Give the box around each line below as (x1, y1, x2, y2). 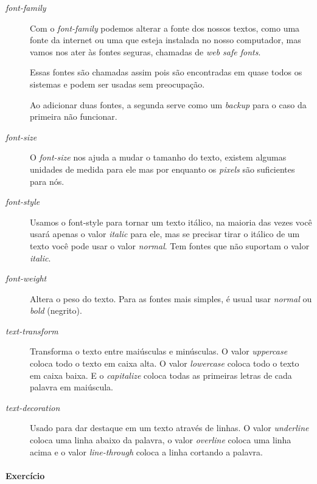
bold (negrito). (30, 304, 82, 317)
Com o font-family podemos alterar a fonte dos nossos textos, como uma (30, 21, 300, 34)
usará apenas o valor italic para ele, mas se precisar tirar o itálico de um (30, 227, 300, 240)
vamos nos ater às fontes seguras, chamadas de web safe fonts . (30, 45, 261, 58)
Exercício (5, 469, 45, 482)
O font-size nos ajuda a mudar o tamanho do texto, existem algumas (30, 151, 287, 164)
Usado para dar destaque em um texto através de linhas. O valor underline (30, 421, 309, 434)
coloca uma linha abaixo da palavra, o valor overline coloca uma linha (30, 434, 291, 446)
